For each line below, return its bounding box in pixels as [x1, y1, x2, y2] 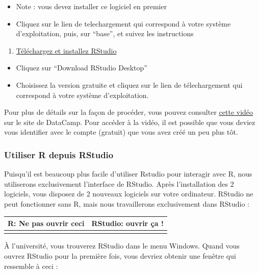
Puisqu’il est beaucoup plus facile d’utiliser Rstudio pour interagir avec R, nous [4, 168, 252, 179]
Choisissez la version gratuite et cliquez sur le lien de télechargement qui [16, 79, 243, 90]
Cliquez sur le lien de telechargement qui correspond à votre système [16, 18, 231, 29]
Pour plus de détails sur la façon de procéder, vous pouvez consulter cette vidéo [4, 107, 253, 117]
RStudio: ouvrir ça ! [91, 218, 164, 229]
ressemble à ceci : [4, 260, 58, 271]
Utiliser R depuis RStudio [4, 148, 114, 161]
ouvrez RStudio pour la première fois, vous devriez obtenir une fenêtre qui [4, 250, 236, 261]
